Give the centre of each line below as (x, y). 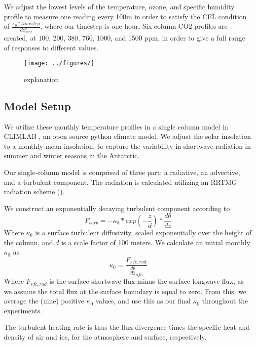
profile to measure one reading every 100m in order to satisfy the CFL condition (125, 16)
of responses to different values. (51, 47)
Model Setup (37, 106)
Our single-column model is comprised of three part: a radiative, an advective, (122, 172)
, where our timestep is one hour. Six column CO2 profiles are (134, 26)
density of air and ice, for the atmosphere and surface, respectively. (105, 337)
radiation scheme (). (34, 192)
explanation (41, 79)
